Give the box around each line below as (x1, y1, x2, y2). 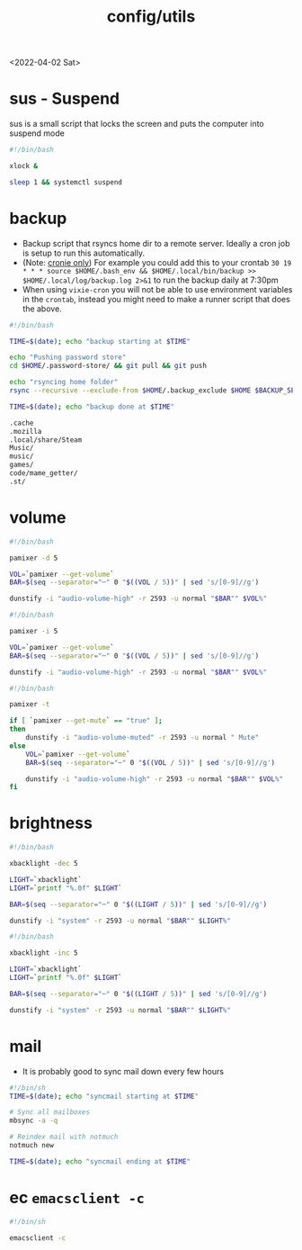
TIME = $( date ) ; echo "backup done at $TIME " (9, 402, 175, 411)
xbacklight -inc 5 (9, 949, 78, 958)
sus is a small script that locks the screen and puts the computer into (9, 119, 265, 130)
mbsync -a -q (9, 1116, 58, 1126)
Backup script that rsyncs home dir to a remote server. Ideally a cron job (22, 238, 290, 248)
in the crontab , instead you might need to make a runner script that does (22, 293, 290, 304)
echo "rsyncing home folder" (9, 378, 119, 387)
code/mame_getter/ (9, 469, 78, 478)
